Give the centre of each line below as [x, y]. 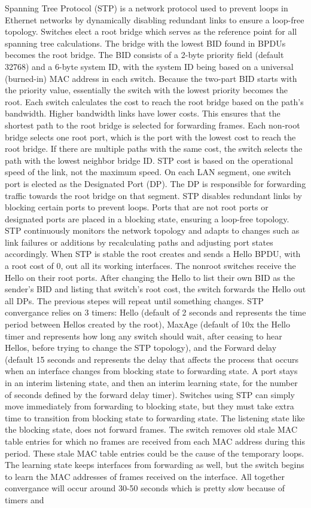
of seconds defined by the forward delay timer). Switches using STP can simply [150, 394]
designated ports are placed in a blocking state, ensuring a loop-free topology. [147, 218]
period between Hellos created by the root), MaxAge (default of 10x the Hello [147, 324]
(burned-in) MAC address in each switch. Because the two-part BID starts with [151, 78]
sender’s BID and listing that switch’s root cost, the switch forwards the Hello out [155, 289]
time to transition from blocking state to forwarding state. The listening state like [155, 417]
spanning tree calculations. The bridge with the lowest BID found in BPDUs [145, 43]
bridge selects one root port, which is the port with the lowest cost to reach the [150, 137]
